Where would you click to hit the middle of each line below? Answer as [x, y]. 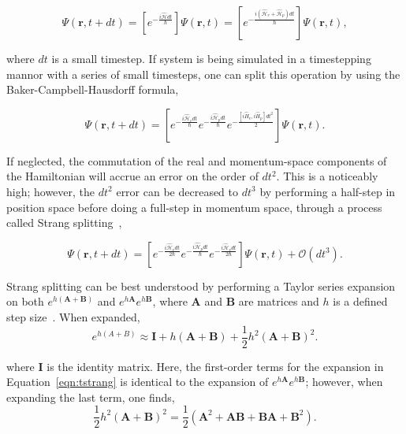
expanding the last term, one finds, [91, 397]
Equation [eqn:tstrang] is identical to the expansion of [138, 382]
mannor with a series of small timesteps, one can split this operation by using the [203, 74]
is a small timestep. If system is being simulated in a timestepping [211, 58]
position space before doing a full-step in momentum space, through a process [194, 207]
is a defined [360, 301]
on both [25, 301]
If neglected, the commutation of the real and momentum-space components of [197, 160]
